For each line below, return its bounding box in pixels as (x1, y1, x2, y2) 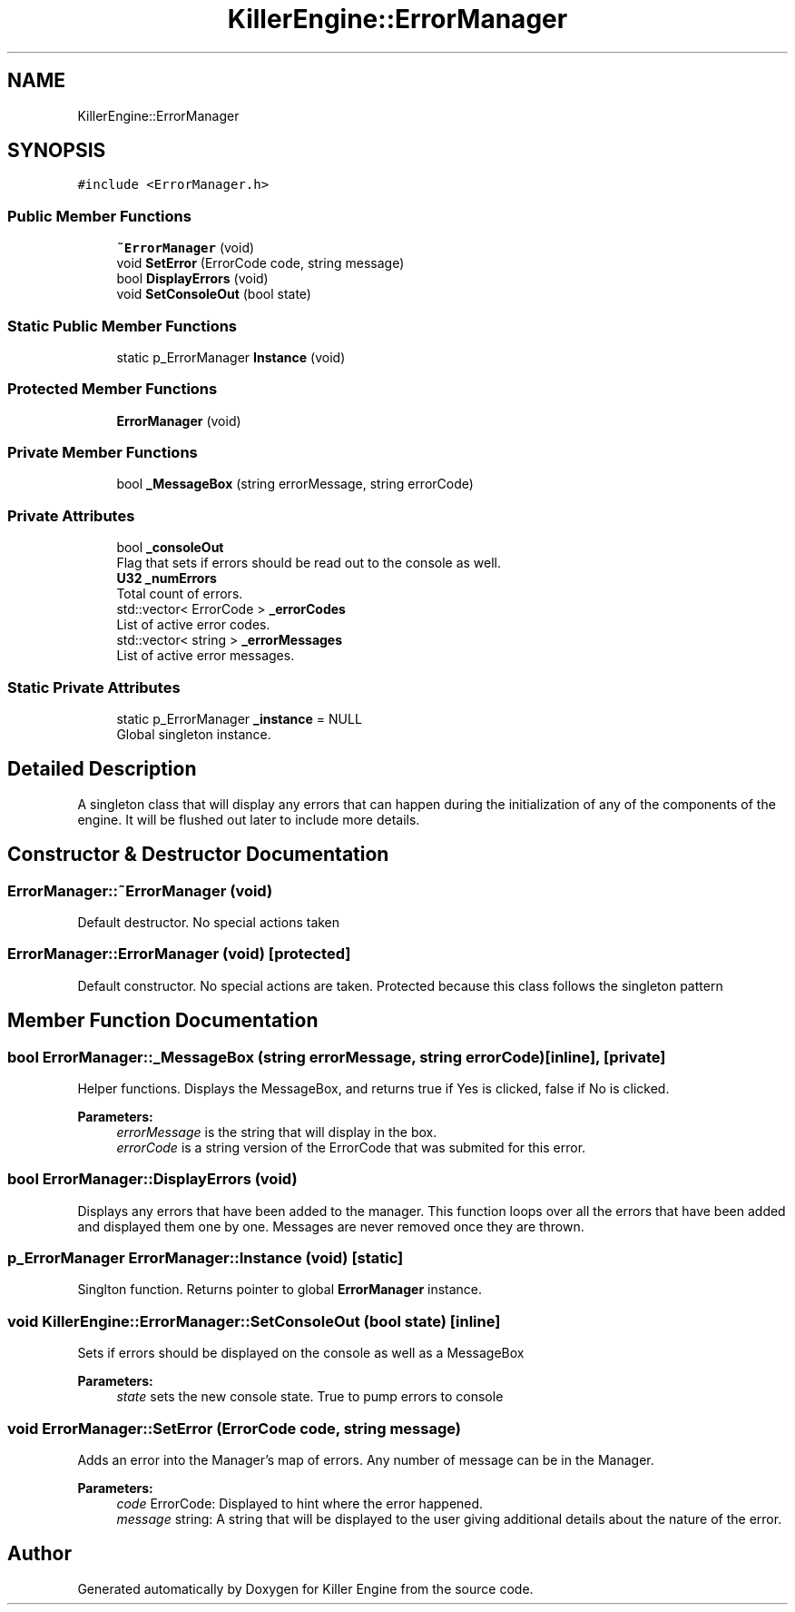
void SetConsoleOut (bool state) (116, 286, 311, 302)
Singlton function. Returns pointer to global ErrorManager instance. (77, 1281, 483, 1298)
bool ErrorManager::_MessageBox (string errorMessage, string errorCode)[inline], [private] (7, 1047, 666, 1066)
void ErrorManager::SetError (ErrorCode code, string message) (7, 1419, 461, 1438)
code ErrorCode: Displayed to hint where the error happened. (116, 1495, 484, 1511)
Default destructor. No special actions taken (77, 915, 340, 930)
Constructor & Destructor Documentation (7, 843, 389, 866)
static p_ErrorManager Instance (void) (116, 349, 346, 365)
